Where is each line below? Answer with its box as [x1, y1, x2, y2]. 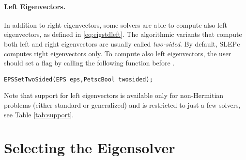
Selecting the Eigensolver [4, 138, 175, 158]
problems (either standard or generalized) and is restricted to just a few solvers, [4, 99, 241, 110]
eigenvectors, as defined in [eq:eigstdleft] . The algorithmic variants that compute [4, 29, 242, 39]
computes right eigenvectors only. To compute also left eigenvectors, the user [4, 48, 231, 58]
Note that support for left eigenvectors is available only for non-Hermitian [4, 90, 224, 100]
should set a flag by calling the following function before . [4, 58, 175, 68]
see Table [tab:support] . [4, 109, 74, 119]
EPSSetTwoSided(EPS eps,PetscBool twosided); [4, 76, 153, 83]
